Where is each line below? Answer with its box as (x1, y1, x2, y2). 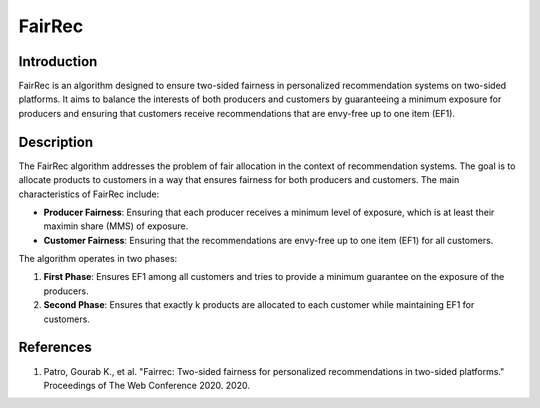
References (18, 339, 92, 356)
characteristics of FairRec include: (18, 188, 160, 200)
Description (18, 133, 94, 150)
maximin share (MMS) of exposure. (43, 220, 189, 232)
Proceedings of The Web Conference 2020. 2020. (43, 379, 250, 391)
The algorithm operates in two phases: (18, 253, 178, 265)
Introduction (18, 53, 98, 70)
